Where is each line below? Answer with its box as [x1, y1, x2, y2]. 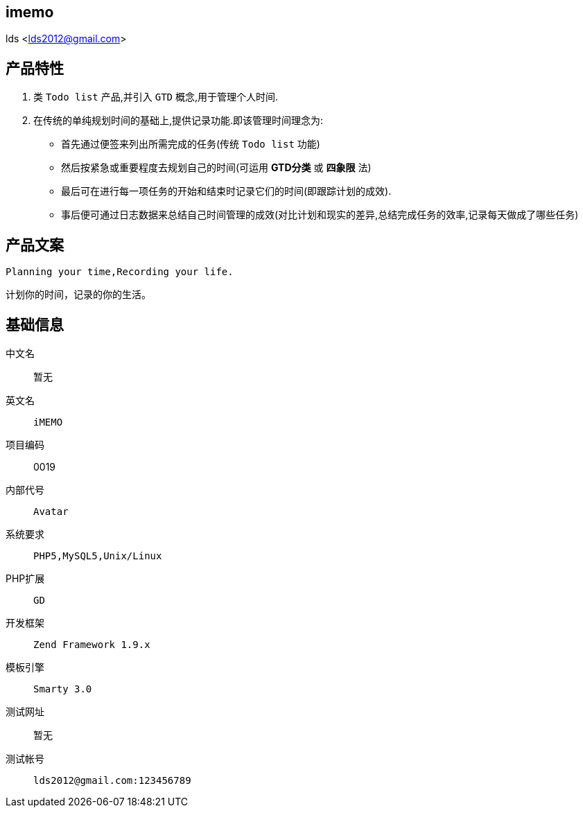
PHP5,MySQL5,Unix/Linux [33, 550, 162, 561]
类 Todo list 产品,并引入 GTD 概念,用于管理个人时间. [33, 91, 279, 103]
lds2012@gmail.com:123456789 [33, 774, 191, 786]
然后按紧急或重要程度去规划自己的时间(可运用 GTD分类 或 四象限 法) [61, 161, 372, 174]
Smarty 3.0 [33, 683, 92, 694]
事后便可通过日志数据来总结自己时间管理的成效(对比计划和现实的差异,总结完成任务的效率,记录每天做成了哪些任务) [61, 209, 579, 221]
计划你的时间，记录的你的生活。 [6, 289, 151, 301]
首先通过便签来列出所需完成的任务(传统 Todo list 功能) [61, 138, 320, 150]
